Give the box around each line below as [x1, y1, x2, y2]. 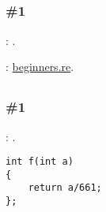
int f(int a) [6, 156, 74, 168]
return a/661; [28, 182, 102, 194]
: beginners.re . [6, 58, 74, 75]
